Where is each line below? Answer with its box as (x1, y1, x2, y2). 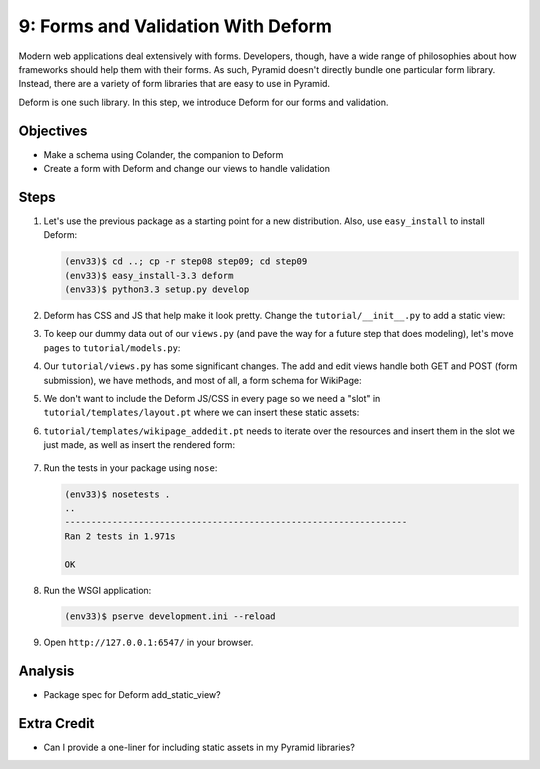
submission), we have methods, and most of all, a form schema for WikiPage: (43, 374, 362, 386)
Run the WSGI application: (43, 584, 152, 596)
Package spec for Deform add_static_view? (43, 689, 221, 701)
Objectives (18, 122, 88, 139)
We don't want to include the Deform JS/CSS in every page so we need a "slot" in (43, 393, 381, 405)
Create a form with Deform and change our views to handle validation (43, 163, 330, 175)
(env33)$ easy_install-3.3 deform (64, 270, 234, 281)
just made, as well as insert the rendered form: (43, 439, 235, 451)
